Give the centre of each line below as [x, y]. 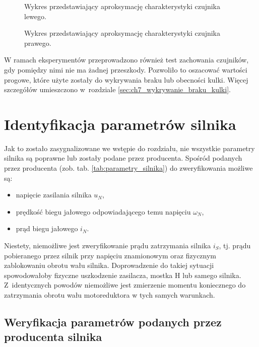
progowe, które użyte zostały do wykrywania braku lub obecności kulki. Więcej [126, 79]
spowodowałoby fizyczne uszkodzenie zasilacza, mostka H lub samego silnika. [123, 275]
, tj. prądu [235, 246]
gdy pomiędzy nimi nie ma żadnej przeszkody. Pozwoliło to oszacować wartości [126, 69]
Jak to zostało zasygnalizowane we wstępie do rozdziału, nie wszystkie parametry [129, 148]
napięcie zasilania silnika [54, 195]
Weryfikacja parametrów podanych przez [113, 322]
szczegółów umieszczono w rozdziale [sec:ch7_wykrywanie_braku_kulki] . [117, 89]
